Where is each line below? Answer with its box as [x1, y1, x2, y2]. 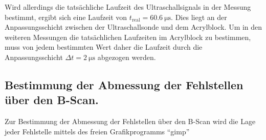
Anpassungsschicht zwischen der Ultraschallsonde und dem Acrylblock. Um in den [5, 22, 262, 32]
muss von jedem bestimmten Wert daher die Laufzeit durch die [5, 42, 203, 52]
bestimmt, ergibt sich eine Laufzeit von [5, 11, 127, 22]
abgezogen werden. [97, 51, 156, 62]
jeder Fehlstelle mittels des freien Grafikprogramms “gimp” [5, 126, 190, 136]
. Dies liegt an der [171, 11, 227, 22]
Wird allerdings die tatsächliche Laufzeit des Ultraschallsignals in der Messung [5, 2, 251, 12]
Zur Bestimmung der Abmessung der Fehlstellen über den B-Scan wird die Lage [5, 116, 256, 127]
